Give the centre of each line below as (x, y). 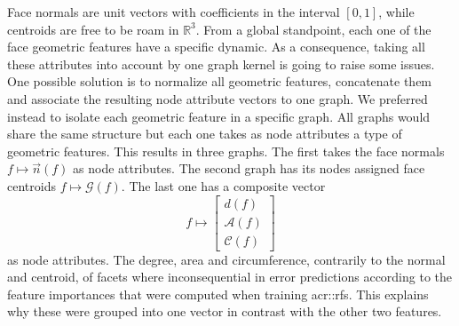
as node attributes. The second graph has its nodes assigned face (249, 168)
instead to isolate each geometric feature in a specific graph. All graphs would (219, 116)
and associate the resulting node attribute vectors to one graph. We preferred (218, 98)
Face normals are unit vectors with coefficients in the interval (174, 12)
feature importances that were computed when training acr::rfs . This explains (218, 294)
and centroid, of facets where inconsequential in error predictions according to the (230, 277)
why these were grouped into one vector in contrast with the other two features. (225, 311)
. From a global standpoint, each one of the (313, 29)
